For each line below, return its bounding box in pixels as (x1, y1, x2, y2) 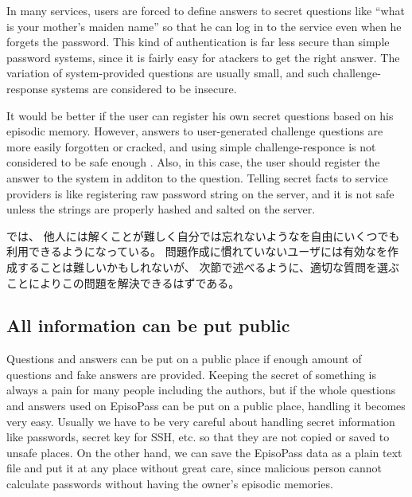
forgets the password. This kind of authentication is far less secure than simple (6, 33, 390, 50)
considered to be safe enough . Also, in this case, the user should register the (6, 154, 380, 170)
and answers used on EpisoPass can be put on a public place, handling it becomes (6, 397, 406, 414)
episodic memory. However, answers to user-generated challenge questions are (6, 123, 383, 139)
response (6, 80, 48, 96)
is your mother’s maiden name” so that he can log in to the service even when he (6, 18, 402, 34)
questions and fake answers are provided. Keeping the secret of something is (6, 366, 376, 382)
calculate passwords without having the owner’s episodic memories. (6, 475, 333, 492)
